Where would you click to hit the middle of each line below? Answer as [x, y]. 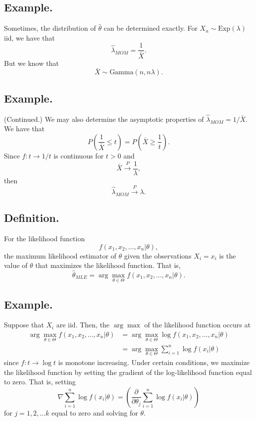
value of [16, 265]
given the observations [158, 255]
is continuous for [79, 155]
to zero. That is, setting [40, 382]
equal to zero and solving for [95, 412]
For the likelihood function [45, 238]
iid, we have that [29, 37]
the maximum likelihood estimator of [60, 255]
